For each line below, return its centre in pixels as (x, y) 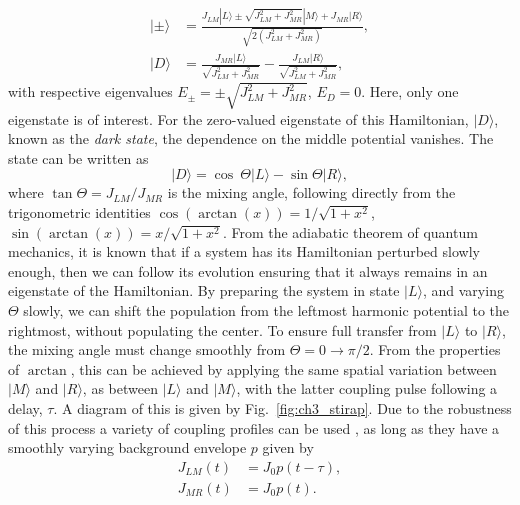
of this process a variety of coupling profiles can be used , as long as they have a (254, 427)
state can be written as (78, 157)
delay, (25, 407)
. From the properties (435, 349)
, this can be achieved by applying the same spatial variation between (283, 368)
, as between (120, 388)
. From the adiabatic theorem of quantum (350, 231)
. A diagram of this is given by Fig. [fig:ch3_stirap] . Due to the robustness (282, 407)
